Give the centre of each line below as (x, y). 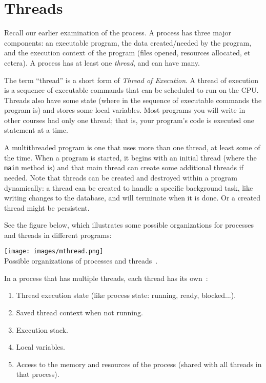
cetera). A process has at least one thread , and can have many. (102, 62)
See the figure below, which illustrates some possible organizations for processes (129, 225)
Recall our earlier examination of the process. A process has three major (118, 33)
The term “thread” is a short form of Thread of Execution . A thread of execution (131, 80)
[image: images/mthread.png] (54, 251)
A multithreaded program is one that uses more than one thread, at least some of (132, 147)
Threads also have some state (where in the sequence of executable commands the (133, 100)
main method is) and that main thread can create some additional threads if (124, 167)
